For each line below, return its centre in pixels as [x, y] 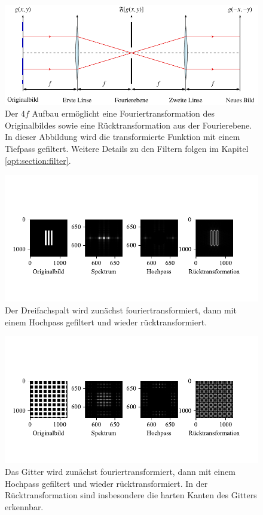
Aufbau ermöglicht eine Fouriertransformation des [123, 113]
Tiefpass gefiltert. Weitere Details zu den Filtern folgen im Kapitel [127, 149]
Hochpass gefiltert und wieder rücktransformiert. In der [106, 483]
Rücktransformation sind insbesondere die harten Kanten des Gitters [131, 495]
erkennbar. [24, 506]
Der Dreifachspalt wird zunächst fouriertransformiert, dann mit [121, 310]
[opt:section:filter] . [38, 160]
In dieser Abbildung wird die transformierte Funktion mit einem [123, 137]
